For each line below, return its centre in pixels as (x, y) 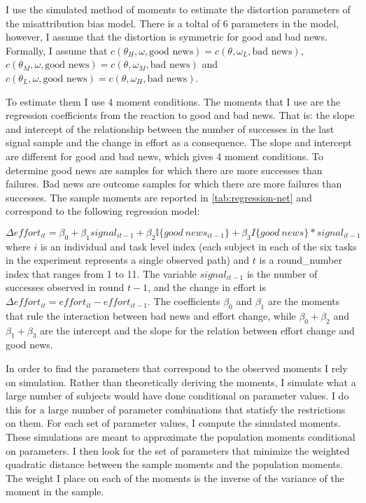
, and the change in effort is (207, 287)
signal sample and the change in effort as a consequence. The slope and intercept (179, 142)
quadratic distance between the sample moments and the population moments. (175, 464)
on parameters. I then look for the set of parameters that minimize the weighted (178, 450)
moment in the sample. (55, 491)
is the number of (282, 273)
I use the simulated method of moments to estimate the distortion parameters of (178, 9)
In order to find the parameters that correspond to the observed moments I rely (177, 368)
